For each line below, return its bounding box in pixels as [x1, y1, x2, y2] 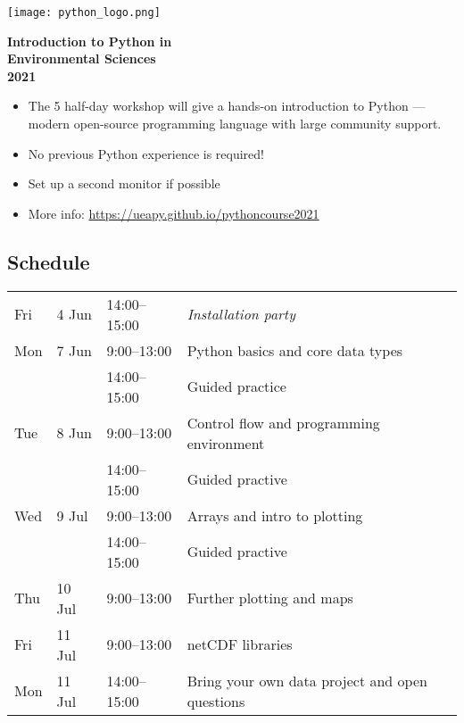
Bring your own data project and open [186, 669, 427, 691]
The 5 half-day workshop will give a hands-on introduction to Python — [28, 96, 426, 115]
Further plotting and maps [186, 587, 353, 609]
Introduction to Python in [7, 31, 172, 50]
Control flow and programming [186, 411, 380, 433]
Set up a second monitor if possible [28, 174, 220, 193]
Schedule [7, 247, 90, 275]
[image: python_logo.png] [7, 6, 161, 19]
